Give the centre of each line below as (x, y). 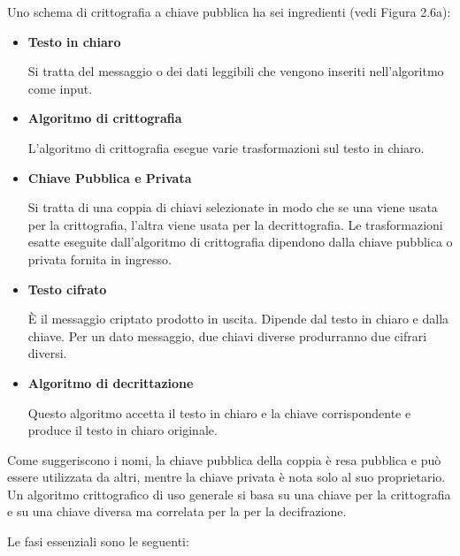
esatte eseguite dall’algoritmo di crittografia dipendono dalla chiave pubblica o (240, 242)
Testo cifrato (67, 289)
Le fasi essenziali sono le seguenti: (98, 541)
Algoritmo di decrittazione (111, 382)
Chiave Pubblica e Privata (110, 177)
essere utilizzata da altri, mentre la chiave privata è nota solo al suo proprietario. (226, 477)
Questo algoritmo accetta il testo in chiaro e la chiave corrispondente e (219, 412)
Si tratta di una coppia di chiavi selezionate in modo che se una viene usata (233, 207)
